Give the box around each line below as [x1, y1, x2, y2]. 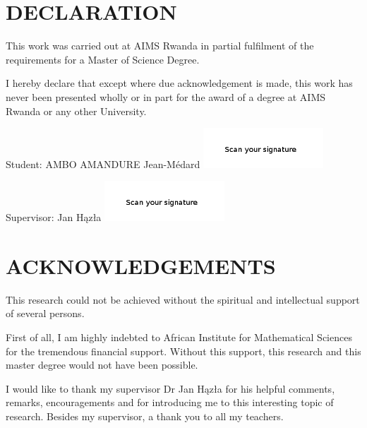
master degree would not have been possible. [6, 357, 198, 372]
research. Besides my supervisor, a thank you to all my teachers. [6, 408, 284, 423]
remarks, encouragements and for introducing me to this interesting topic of [6, 395, 334, 410]
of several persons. [6, 306, 85, 321]
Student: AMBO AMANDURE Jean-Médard [6, 156, 200, 171]
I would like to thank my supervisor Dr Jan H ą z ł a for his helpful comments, [6, 381, 335, 396]
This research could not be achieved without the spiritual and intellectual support [6, 292, 360, 307]
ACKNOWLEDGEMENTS [6, 251, 276, 280]
